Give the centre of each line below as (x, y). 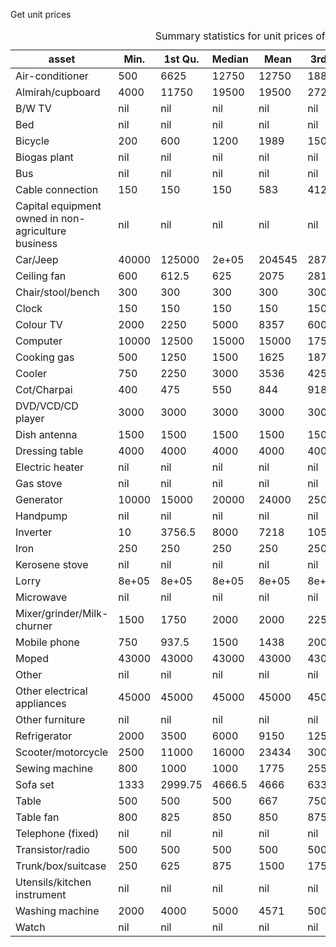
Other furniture (50, 719)
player (30, 418)
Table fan (37, 817)
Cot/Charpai (44, 389)
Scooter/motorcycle (62, 752)
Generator (39, 499)
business (36, 243)
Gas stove (39, 483)
